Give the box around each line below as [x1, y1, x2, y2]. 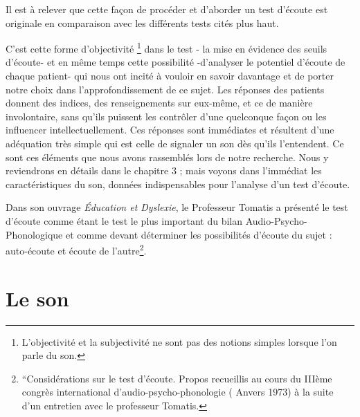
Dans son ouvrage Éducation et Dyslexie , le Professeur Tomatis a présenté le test [6, 200, 348, 214]
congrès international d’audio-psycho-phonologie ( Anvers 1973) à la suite [21, 384, 334, 399]
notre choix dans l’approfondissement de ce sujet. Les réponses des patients [6, 82, 325, 96]
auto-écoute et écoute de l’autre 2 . [6, 241, 147, 257]
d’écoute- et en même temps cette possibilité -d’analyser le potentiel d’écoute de [6, 55, 345, 69]
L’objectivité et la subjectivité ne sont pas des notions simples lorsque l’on [21, 334, 337, 349]
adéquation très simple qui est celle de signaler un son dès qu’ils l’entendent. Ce [6, 136, 344, 150]
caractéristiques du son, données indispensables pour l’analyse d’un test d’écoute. [6, 176, 350, 191]
